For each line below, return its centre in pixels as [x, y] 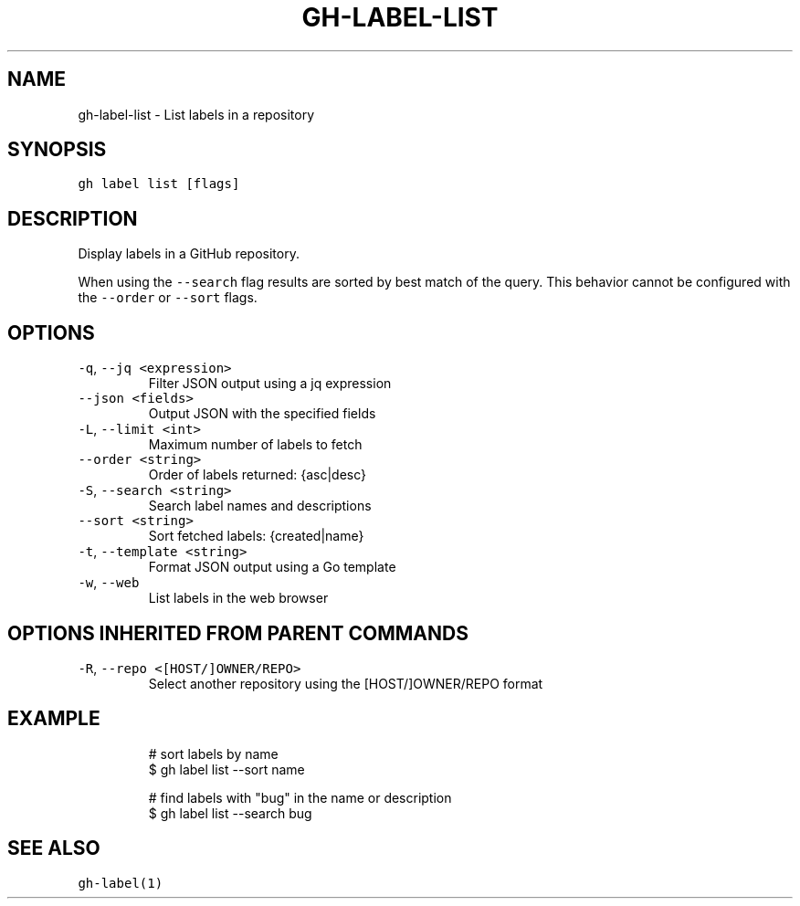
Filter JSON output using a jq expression [270, 384]
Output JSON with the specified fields [262, 414]
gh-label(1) [121, 883]
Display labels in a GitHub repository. [189, 254]
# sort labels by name [213, 753]
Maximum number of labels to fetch [255, 445]
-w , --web [109, 583]
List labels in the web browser [238, 598]
